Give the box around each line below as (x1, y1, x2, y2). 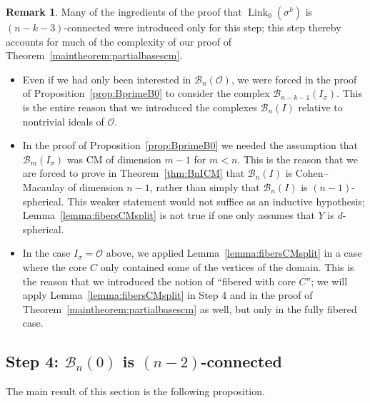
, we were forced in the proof (231, 71, 357, 86)
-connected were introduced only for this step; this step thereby (64, 20, 341, 34)
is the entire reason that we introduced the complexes (22, 99, 257, 114)
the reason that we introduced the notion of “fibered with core (22, 273, 296, 288)
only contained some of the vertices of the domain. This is (100, 259, 354, 274)
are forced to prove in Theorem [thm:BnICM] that (22, 165, 245, 180)
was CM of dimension (66, 151, 161, 166)
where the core (22, 259, 87, 274)
